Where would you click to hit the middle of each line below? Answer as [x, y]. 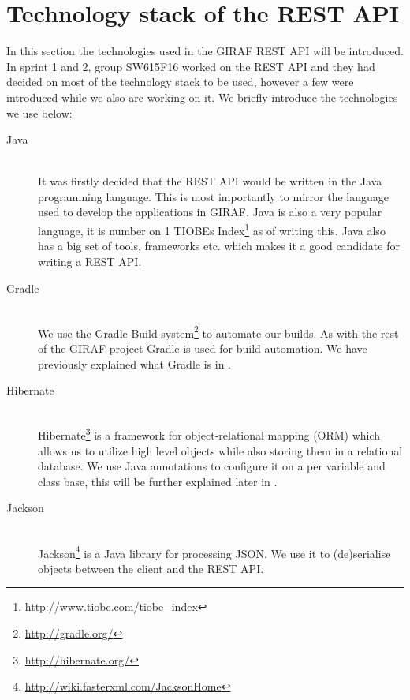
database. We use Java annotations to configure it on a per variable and [212, 466]
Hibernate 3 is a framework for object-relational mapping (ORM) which [209, 434]
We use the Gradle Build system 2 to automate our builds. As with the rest [218, 331]
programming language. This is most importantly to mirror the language [213, 196]
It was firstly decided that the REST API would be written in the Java [210, 181]
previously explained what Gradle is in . [134, 363]
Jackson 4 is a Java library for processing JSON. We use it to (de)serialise [214, 552]
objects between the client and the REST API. [151, 568]
